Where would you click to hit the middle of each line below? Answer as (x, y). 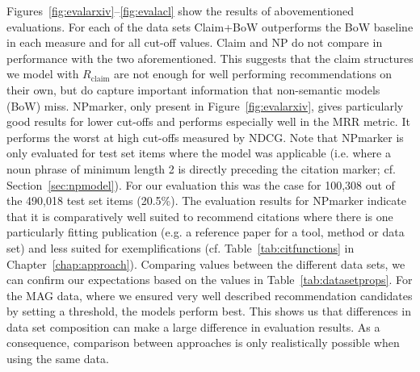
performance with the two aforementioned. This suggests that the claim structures (210, 58)
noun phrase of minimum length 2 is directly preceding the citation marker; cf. (201, 168)
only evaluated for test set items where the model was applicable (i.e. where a (199, 153)
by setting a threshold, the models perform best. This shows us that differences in (209, 311)
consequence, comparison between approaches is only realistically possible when (203, 343)
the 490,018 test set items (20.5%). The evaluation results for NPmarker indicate (206, 201)
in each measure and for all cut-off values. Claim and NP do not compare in (195, 42)
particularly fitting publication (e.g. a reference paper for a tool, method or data (206, 232)
